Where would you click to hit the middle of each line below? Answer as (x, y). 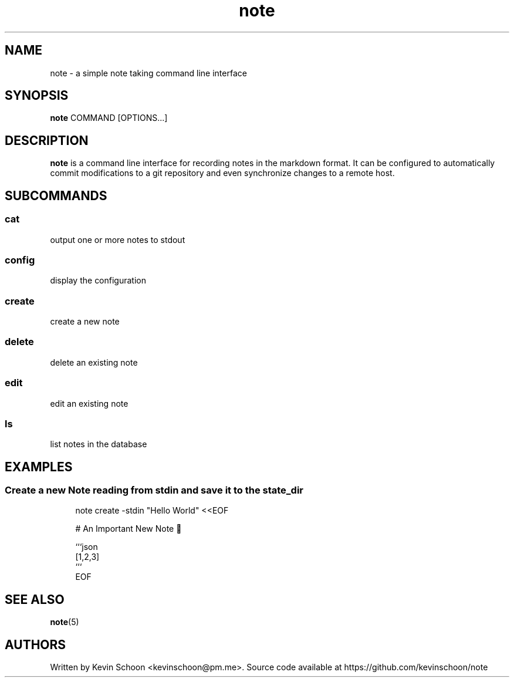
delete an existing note (94, 362)
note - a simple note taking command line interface (148, 73)
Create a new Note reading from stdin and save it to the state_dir (154, 490)
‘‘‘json (87, 547)
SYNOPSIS (37, 96)
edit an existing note (89, 403)
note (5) (65, 622)
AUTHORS (35, 644)
